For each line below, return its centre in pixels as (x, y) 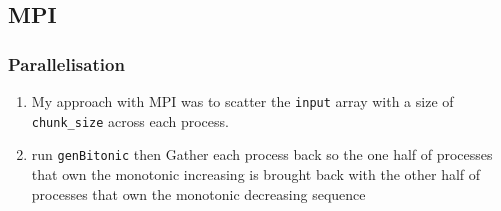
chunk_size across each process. (130, 120)
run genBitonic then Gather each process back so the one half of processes (262, 154)
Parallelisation (66, 63)
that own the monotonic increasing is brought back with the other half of (256, 173)
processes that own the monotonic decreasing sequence (198, 193)
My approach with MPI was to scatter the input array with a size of (242, 101)
